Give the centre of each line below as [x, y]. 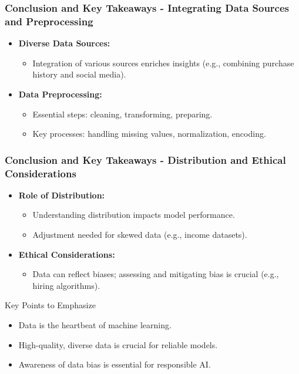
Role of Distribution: [62, 195]
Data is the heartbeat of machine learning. [95, 325]
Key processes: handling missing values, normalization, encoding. [149, 134]
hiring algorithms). [66, 285]
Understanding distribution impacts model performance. [134, 215]
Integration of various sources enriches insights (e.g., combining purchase [163, 63]
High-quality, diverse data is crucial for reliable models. [118, 344]
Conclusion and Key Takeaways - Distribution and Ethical [145, 159]
